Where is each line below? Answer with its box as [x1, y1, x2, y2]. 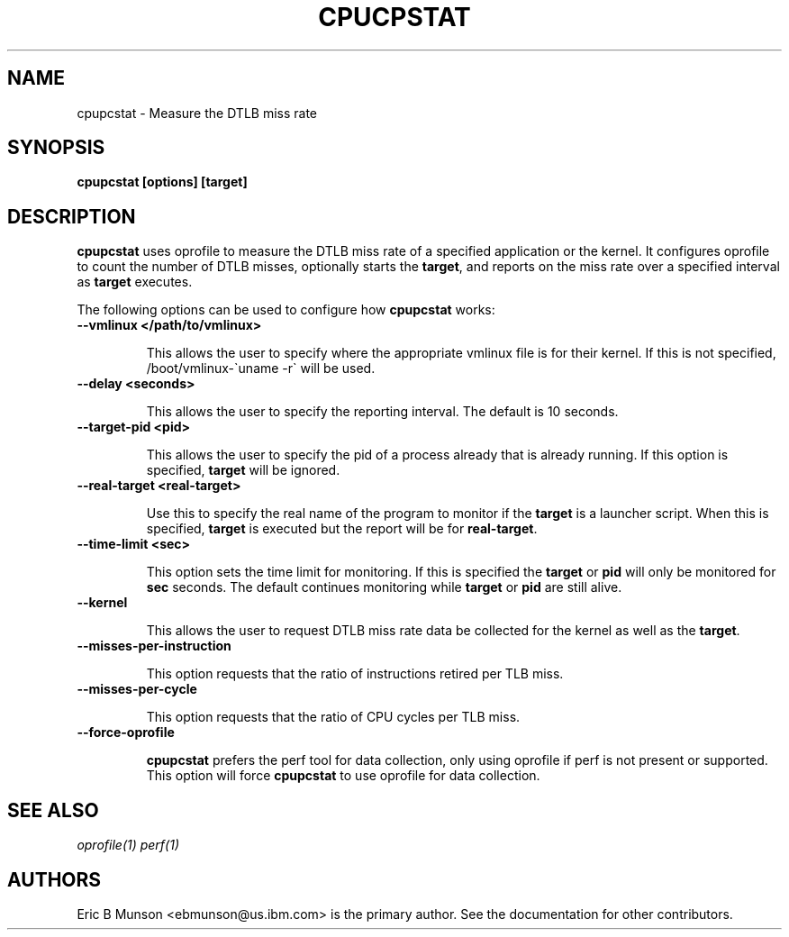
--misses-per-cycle [77, 681, 197, 697]
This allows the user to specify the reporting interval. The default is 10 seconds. [146, 404, 619, 420]
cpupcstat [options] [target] [77, 174, 248, 190]
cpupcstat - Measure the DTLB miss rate [77, 105, 318, 121]
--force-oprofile [77, 724, 175, 741]
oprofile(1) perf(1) [77, 837, 179, 853]
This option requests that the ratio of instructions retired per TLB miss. [146, 666, 564, 682]
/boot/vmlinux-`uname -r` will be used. [146, 360, 376, 377]
